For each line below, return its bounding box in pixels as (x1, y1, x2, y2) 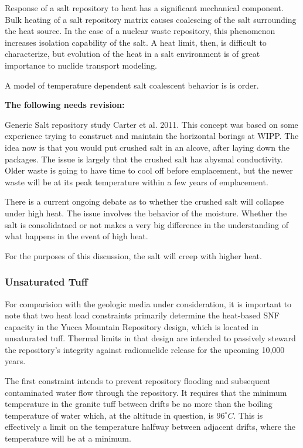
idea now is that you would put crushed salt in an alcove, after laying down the (5, 141, 290, 153)
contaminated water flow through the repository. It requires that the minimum (5, 386, 287, 398)
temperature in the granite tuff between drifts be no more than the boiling (5, 398, 273, 410)
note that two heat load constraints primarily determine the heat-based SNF (5, 309, 280, 321)
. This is (233, 409, 263, 421)
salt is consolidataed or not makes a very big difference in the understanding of (5, 218, 288, 230)
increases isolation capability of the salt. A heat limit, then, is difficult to (5, 36, 267, 48)
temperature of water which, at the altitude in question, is (5, 409, 214, 421)
